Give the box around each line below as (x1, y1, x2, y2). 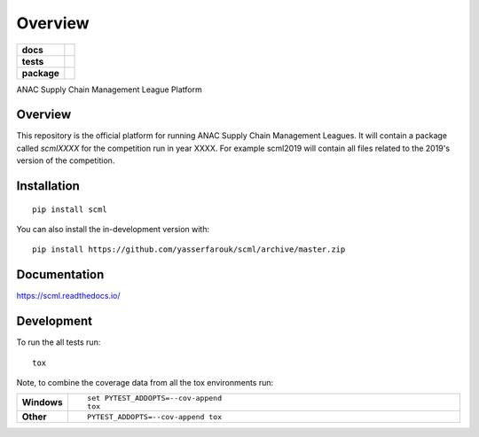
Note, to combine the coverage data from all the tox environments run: (16, 378, 274, 388)
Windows (21, 396, 63, 409)
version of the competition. (16, 155, 115, 166)
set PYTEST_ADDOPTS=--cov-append (87, 394, 222, 403)
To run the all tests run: (16, 337, 101, 347)
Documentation (16, 267, 105, 283)
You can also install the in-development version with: (16, 224, 210, 235)
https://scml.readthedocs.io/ (16, 291, 121, 301)
